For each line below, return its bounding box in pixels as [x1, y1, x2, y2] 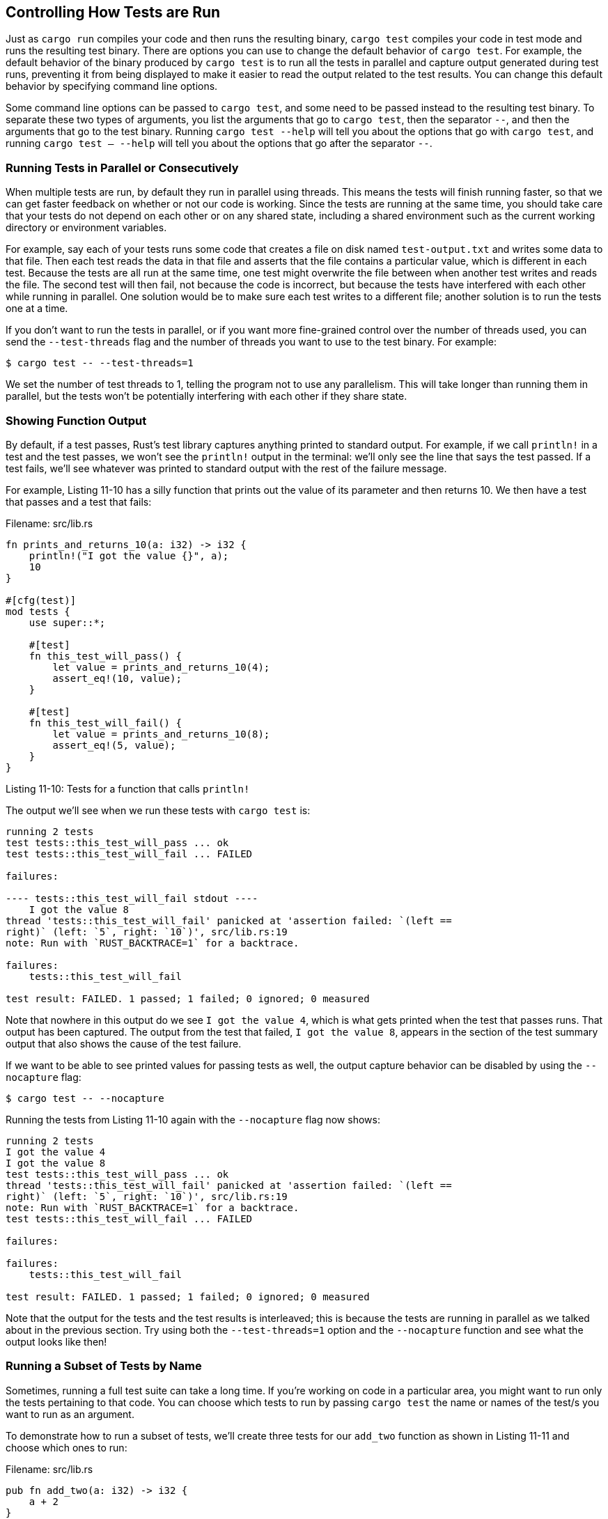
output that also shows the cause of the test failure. [6, 1037, 242, 1050]
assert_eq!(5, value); [52, 739, 176, 751]
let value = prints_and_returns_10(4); [52, 661, 270, 673]
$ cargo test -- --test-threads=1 [6, 357, 194, 369]
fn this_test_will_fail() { [29, 717, 182, 729]
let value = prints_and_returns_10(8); [52, 728, 270, 740]
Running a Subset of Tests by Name [6, 1359, 202, 1373]
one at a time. [6, 302, 68, 315]
